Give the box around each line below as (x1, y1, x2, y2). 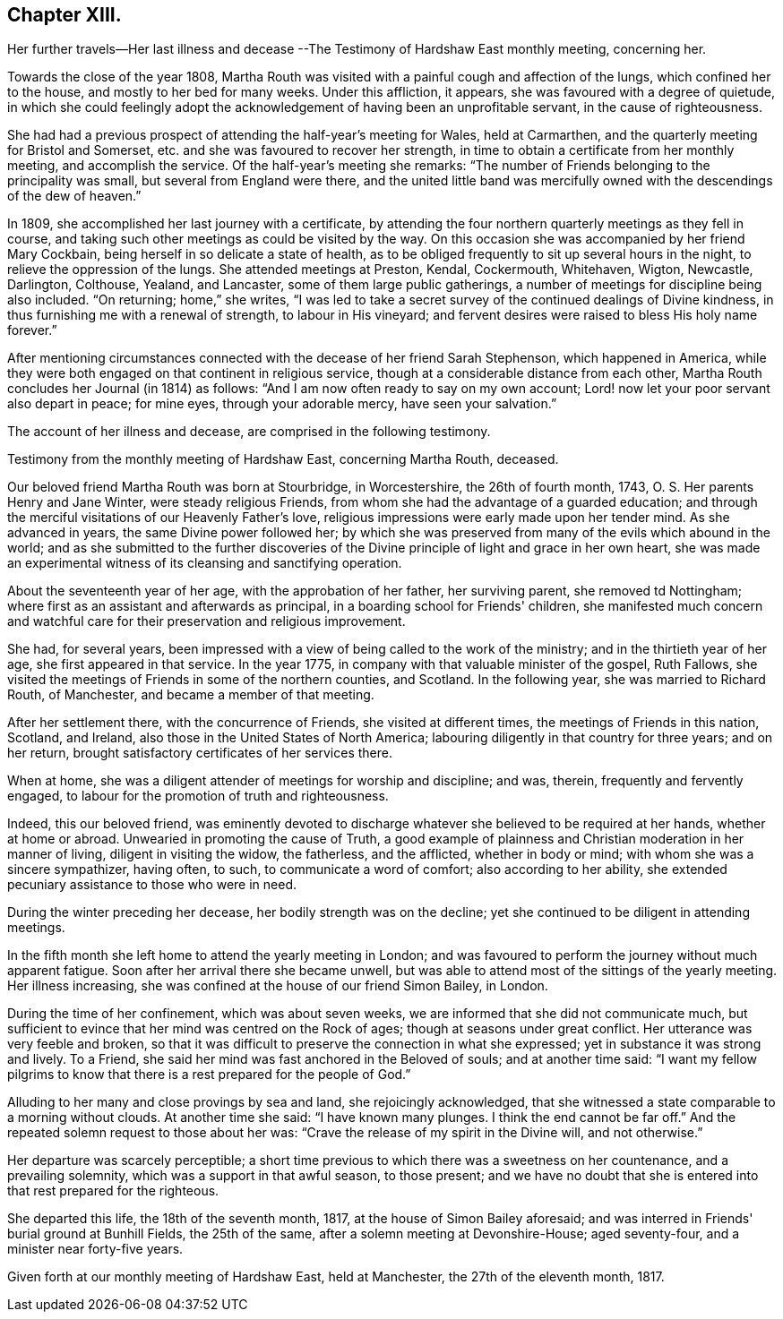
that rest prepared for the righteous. (7, 1183, 219, 1199)
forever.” (7, 322, 57, 338)
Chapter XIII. (7, 4, 122, 26)
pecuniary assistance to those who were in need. (7, 877, 297, 893)
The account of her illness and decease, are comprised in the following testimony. (7, 424, 491, 440)
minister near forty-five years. (7, 1241, 184, 1257)
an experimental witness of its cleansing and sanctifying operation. (7, 555, 402, 571)
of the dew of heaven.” (7, 188, 142, 204)
